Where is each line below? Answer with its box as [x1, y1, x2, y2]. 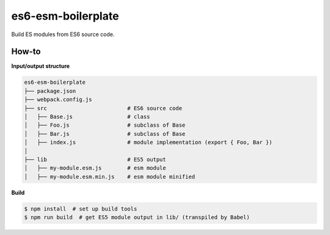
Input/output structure [11, 62, 70, 70]
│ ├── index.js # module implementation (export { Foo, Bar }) [24, 139, 273, 146]
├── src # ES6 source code [24, 105, 183, 111]
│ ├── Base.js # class [24, 113, 150, 120]
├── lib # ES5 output [24, 156, 166, 163]
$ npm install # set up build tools [24, 205, 137, 212]
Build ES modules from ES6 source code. [11, 31, 115, 38]
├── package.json [24, 88, 76, 94]
